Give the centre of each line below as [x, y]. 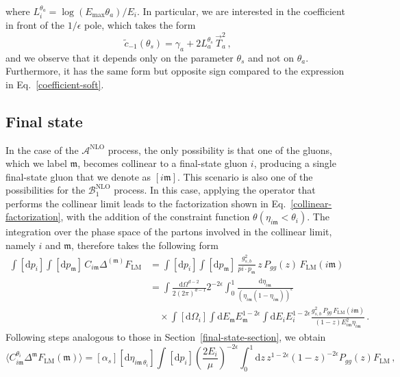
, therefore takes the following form [145, 245]
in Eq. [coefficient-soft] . [55, 84]
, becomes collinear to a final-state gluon [163, 163]
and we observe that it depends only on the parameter [120, 57]
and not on [271, 57]
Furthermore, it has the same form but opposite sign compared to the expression [175, 71]
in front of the [35, 25]
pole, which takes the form [140, 25]
